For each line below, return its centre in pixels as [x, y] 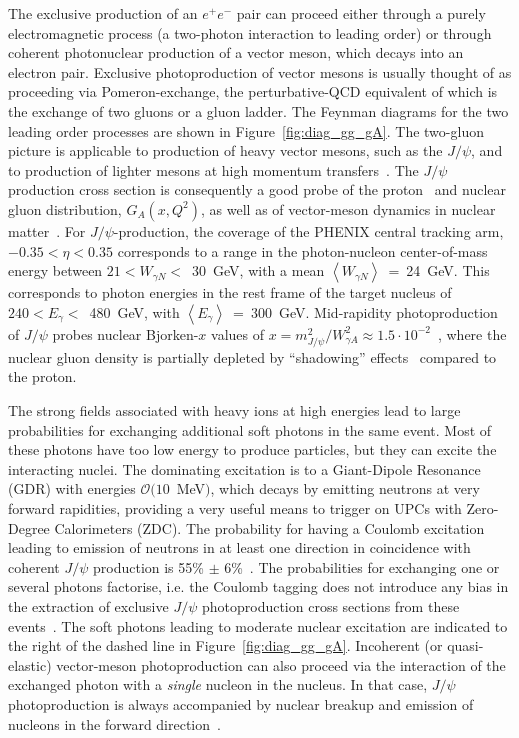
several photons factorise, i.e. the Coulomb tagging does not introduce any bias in [258, 586]
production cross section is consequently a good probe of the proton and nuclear [257, 189]
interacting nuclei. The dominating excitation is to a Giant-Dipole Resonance [244, 468]
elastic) [30, 664]
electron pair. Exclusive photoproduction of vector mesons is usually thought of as [260, 71]
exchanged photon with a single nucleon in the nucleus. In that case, [218, 684]
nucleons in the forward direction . [114, 723]
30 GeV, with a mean [258, 270]
